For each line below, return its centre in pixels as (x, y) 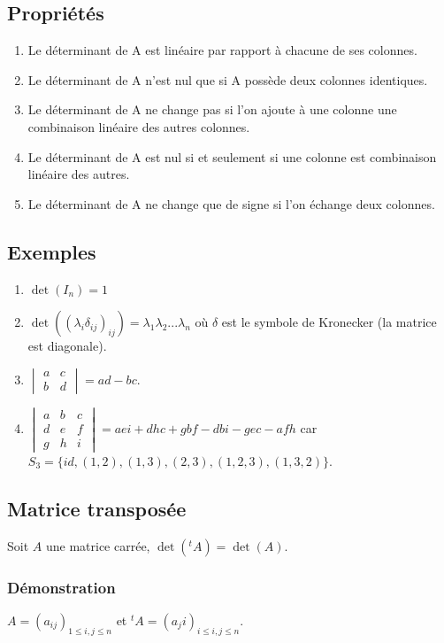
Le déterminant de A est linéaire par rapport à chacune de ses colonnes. (222, 50)
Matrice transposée (97, 508)
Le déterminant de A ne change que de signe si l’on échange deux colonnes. (231, 203)
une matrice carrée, (98, 545)
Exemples (52, 251)
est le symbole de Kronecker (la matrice (329, 322)
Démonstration (61, 587)
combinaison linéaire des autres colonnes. (139, 126)
